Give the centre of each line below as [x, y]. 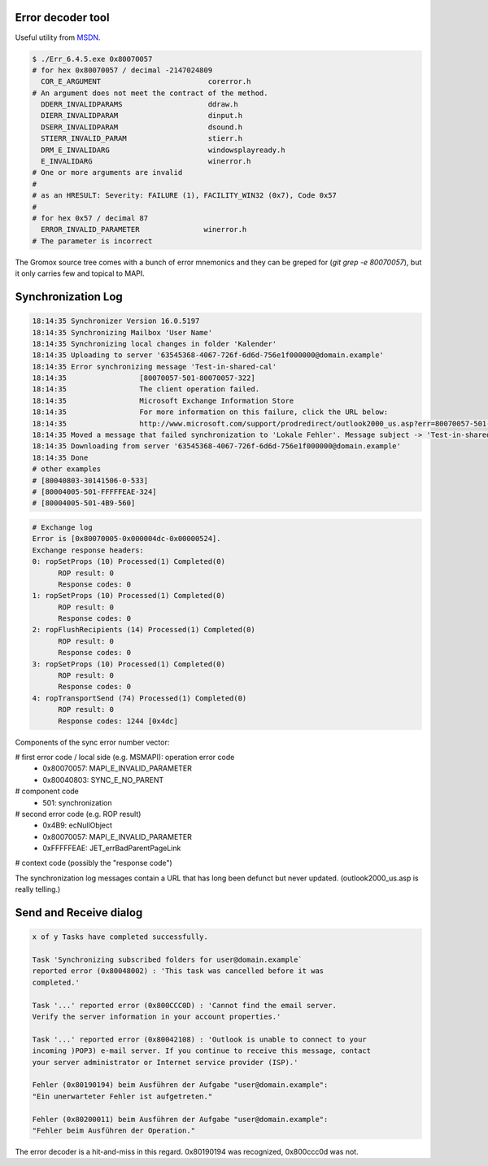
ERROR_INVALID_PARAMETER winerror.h [144, 229]
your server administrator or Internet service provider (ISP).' [165, 1062]
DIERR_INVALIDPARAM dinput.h [142, 116]
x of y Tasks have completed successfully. [120, 937]
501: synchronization [77, 802]
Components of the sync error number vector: [92, 742]
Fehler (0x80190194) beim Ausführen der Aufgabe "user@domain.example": [180, 1085]
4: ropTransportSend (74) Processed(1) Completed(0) [139, 698]
